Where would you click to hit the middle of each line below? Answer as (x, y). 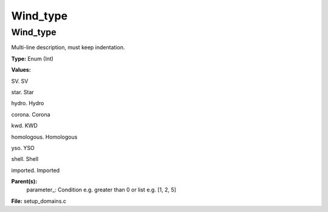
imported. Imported (36, 170)
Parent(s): (24, 182)
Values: (21, 70)
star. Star (23, 92)
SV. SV (20, 81)
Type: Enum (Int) (32, 58)
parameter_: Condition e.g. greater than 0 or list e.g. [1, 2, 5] (101, 190)
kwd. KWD (24, 126)
